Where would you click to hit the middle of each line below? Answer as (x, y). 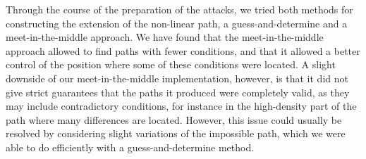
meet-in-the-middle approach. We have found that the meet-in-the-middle (165, 37)
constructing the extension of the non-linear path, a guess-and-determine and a (177, 23)
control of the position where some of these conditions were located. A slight (171, 64)
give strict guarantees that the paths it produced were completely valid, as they (178, 92)
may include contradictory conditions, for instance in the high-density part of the (181, 106)
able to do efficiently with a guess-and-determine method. (130, 147)
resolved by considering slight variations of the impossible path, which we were (176, 133)
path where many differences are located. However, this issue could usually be (174, 119)
